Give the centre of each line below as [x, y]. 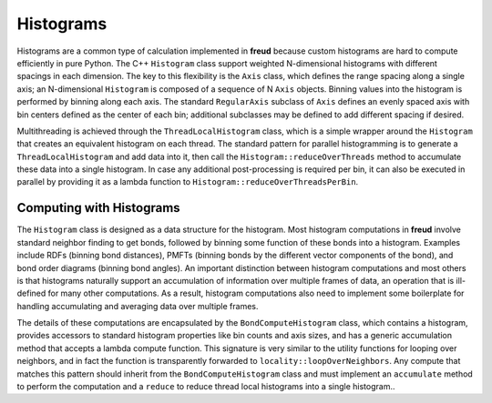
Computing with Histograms [99, 208]
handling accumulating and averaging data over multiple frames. [138, 306]
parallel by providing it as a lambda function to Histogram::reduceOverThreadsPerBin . [188, 182]
